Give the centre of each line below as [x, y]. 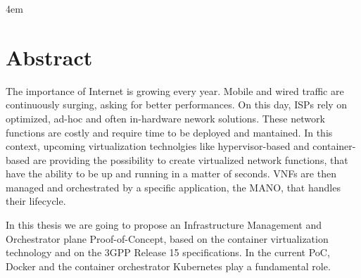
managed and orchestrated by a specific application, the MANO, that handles [173, 187]
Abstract [49, 57]
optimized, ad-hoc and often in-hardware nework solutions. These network [165, 118]
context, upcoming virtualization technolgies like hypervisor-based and [158, 146]
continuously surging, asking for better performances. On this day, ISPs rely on [177, 105]
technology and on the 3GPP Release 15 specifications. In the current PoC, [168, 252]
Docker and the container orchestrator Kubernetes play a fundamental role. [168, 266]
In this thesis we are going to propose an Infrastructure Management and [164, 225]
